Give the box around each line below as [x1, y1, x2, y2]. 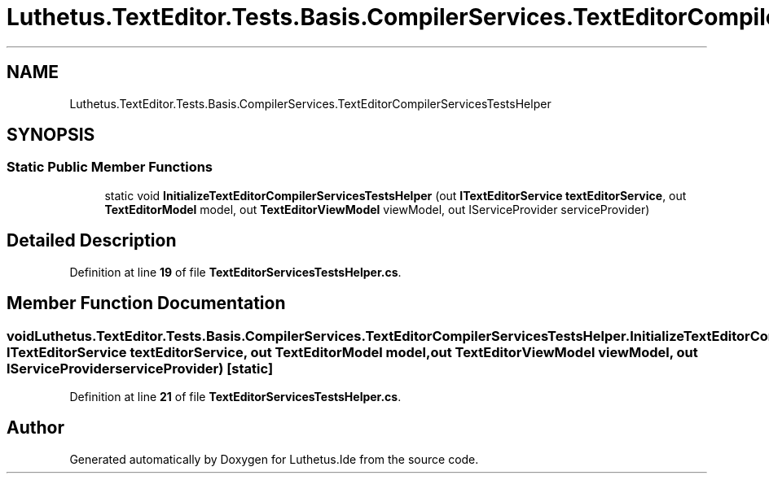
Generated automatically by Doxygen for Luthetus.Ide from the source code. [69, 452, 479, 466]
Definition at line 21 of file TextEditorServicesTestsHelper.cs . [69, 389, 402, 404]
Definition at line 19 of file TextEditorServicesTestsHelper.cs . [69, 264, 402, 279]
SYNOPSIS [7, 124, 95, 146]
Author [7, 417, 64, 439]
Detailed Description [7, 230, 177, 251]
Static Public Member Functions [7, 159, 213, 176]
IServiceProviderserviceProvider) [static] [7, 360, 274, 377]
